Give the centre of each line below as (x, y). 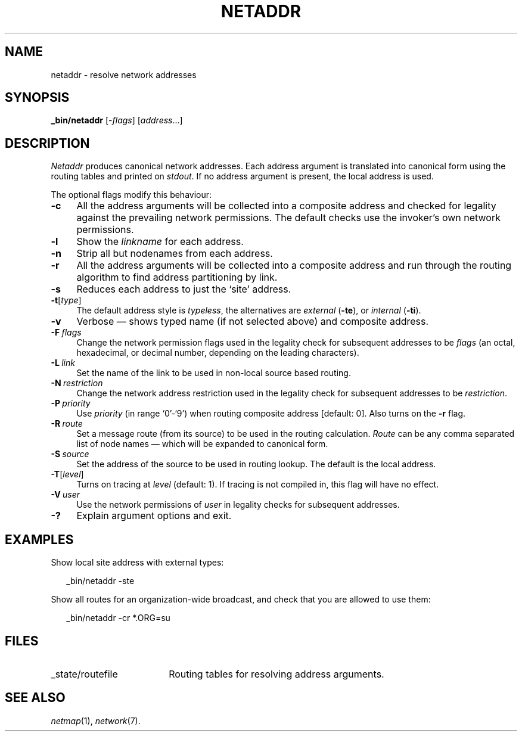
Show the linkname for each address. (160, 242)
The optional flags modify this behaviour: (131, 195)
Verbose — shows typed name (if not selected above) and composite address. (253, 322)
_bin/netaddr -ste (100, 581)
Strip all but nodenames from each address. (175, 254)
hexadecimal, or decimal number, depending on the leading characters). (218, 353)
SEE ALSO (35, 698)
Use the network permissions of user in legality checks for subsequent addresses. (238, 505)
